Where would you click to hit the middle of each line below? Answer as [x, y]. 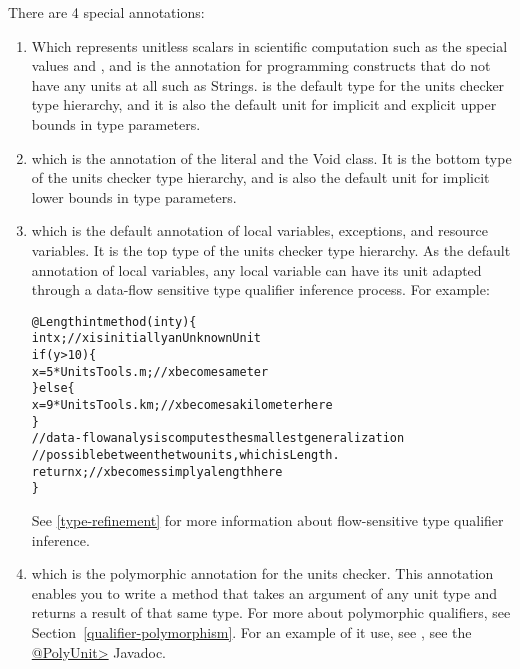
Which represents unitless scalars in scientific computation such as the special [269, 45]
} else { [53, 388]
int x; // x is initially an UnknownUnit [146, 338]
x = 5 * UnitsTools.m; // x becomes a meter [150, 371]
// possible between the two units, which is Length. [185, 454]
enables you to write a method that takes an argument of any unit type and [264, 592]
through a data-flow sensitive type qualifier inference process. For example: [260, 289]
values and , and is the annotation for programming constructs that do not [261, 65]
